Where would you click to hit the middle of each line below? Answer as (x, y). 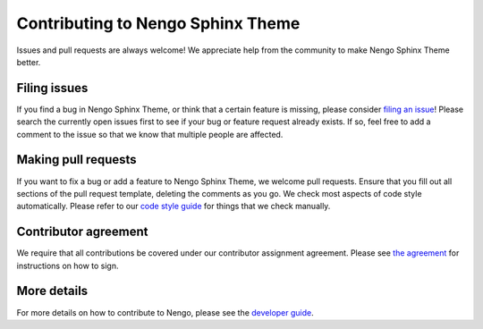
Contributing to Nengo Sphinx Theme (158, 23)
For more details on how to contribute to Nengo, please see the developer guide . (165, 312)
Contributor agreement (82, 232)
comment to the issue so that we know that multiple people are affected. (150, 134)
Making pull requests (77, 160)
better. (29, 62)
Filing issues (52, 88)
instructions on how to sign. (68, 266)
